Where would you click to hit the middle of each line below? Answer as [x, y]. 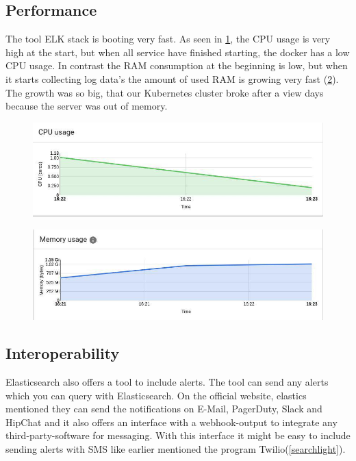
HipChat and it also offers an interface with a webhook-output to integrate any [171, 422]
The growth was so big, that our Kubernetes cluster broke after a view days [165, 92]
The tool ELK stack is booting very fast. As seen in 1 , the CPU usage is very [168, 39]
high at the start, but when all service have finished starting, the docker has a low [178, 52]
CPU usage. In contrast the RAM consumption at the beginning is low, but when [177, 65]
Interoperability [63, 353]
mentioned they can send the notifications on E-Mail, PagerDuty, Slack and [164, 409]
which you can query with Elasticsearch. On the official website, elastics [156, 395]
